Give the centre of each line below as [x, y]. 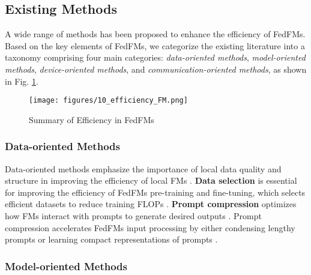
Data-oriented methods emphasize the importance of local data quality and [143, 168]
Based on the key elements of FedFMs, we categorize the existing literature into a [155, 45]
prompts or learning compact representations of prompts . [111, 239]
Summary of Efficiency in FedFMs [92, 119]
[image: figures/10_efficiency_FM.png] [108, 101]
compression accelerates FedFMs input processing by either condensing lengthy [150, 227]
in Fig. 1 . [22, 81]
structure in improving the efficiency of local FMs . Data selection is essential [151, 180]
